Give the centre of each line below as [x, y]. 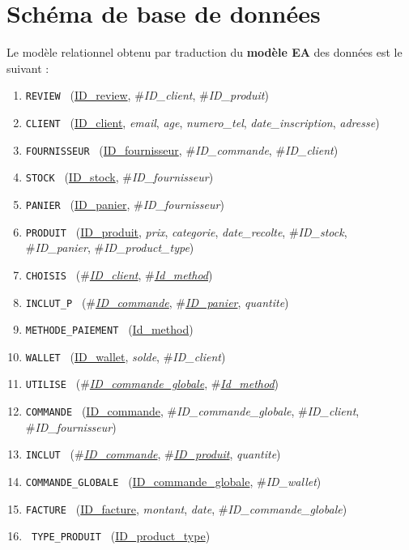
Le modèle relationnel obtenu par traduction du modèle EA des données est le [204, 52]
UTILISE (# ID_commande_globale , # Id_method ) [152, 384]
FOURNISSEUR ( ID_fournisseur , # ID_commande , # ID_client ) [182, 149]
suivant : [28, 68]
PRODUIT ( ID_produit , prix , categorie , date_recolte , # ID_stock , [186, 231]
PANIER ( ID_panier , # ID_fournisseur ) [125, 204]
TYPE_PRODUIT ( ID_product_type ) [121, 536]
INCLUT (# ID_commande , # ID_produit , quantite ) [153, 454]
